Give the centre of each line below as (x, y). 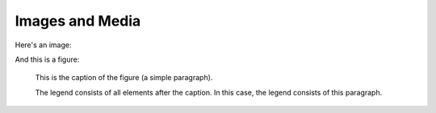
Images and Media (78, 21)
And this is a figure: (47, 59)
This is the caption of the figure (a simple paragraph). (124, 78)
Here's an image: (43, 45)
